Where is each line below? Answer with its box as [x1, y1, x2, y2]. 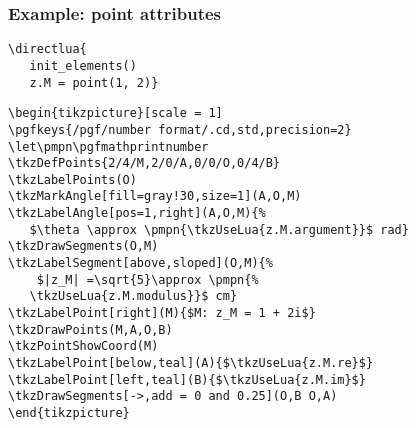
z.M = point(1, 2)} [29, 75, 159, 90]
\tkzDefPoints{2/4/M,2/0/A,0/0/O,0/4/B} [8, 156, 281, 171]
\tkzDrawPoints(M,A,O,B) [8, 322, 173, 337]
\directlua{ [8, 42, 87, 57]
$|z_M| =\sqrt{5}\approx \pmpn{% [36, 272, 259, 287]
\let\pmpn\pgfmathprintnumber [8, 139, 209, 154]
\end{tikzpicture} [8, 406, 130, 420]
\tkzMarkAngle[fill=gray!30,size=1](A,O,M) [8, 189, 302, 204]
